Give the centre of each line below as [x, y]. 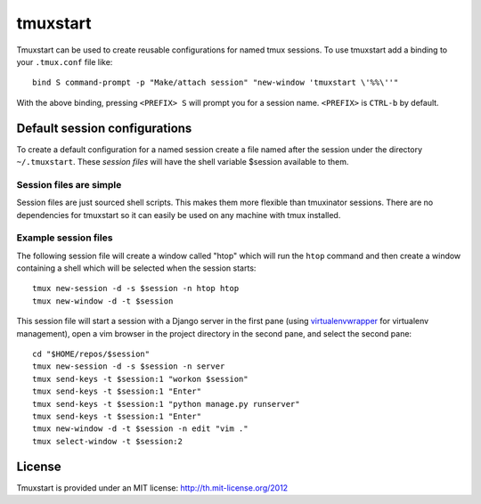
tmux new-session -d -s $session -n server [129, 366]
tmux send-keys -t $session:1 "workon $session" [140, 379]
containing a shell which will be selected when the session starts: [136, 268]
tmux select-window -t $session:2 [107, 441]
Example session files [65, 238]
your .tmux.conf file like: [65, 61]
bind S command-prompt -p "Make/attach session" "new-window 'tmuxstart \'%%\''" [216, 83]
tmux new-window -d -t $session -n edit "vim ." [140, 429]
